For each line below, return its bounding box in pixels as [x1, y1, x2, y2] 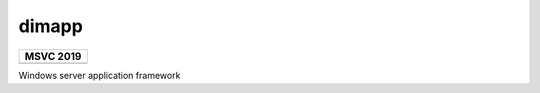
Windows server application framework [18, 69, 181, 81]
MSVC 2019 [24, 49, 82, 63]
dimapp [18, 15, 84, 37]
